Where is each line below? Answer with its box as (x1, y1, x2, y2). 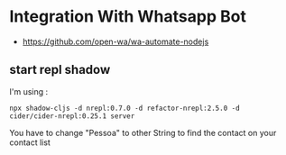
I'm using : (9, 86, 49, 96)
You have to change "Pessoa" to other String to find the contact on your (9, 127, 277, 138)
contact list (9, 137, 51, 148)
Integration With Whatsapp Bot (9, 6, 246, 27)
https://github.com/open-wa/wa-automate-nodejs (22, 36, 209, 47)
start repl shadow (9, 62, 111, 77)
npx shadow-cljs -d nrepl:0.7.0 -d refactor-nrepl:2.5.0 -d (9, 104, 241, 113)
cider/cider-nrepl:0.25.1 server (9, 111, 135, 121)
